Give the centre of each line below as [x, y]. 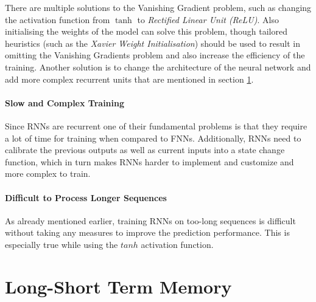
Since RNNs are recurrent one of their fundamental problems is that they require [156, 125]
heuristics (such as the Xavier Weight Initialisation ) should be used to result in [153, 43]
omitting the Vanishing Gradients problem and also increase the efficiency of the [155, 55]
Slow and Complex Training [65, 102]
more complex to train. [48, 173]
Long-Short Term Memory [118, 286]
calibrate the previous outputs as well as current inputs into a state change [145, 150]
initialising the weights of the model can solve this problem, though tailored [146, 31]
